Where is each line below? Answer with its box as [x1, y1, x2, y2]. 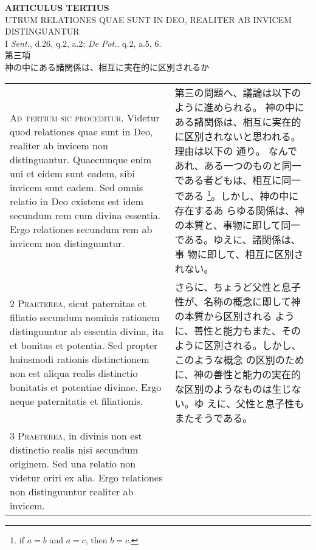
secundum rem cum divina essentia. [10, 208, 161, 222]
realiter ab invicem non [10, 138, 108, 152]
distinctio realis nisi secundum [10, 442, 139, 457]
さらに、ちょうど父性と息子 [174, 279, 301, 294]
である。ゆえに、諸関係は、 [174, 232, 301, 246]
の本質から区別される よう [174, 308, 295, 323]
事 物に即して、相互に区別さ [174, 246, 304, 261]
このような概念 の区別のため [174, 352, 304, 367]
